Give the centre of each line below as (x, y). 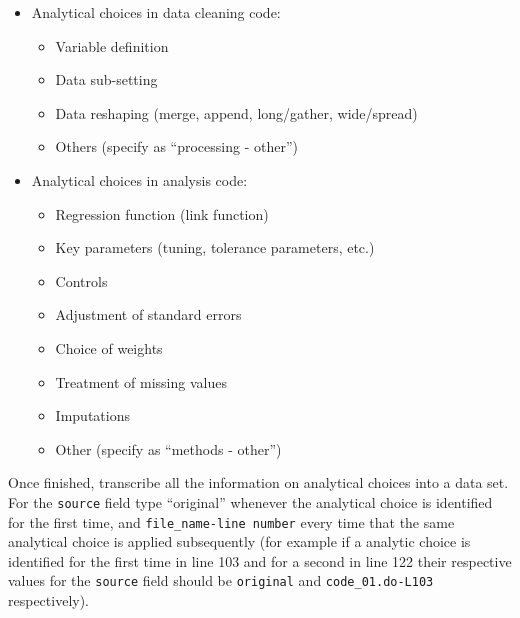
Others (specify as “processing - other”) (176, 146)
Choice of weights (109, 347)
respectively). (49, 600)
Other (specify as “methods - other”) (168, 448)
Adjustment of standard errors (148, 314)
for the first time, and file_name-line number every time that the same (231, 521)
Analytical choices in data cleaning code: (156, 12)
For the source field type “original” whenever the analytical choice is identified (250, 501)
